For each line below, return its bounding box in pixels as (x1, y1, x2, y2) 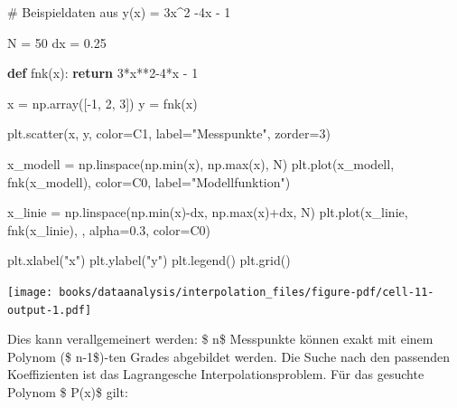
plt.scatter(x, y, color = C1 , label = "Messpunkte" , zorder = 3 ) (7, 124, 331, 143)
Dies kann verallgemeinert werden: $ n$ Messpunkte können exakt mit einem (7, 329, 434, 348)
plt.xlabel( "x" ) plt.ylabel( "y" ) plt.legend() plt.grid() (7, 251, 291, 270)
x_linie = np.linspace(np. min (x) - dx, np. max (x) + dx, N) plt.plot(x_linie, (7, 203, 408, 222)
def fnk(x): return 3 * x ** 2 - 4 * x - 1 (7, 63, 199, 82)
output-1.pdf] (7, 303, 92, 317)
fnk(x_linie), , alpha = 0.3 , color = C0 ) (7, 220, 210, 239)
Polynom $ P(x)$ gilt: (7, 383, 128, 402)
